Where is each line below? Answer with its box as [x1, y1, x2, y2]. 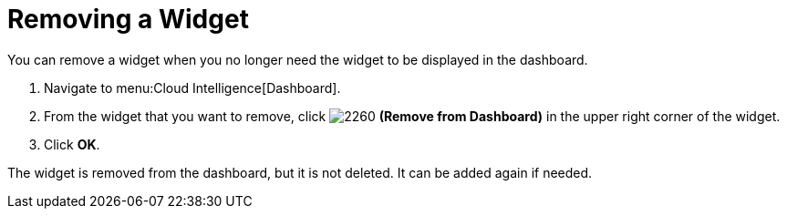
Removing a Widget [7, 4, 249, 35]
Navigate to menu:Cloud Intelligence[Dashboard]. [44, 79, 341, 96]
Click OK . [44, 136, 100, 152]
